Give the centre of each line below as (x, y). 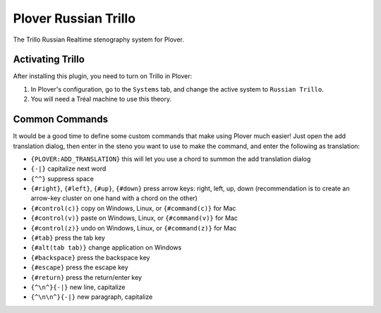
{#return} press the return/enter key (86, 277)
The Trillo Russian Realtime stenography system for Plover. (99, 39)
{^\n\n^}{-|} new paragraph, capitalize (92, 297)
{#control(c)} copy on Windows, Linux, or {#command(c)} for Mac (133, 208)
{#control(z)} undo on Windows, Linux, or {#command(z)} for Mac (134, 228)
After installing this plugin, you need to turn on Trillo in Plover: (103, 76)
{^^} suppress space (62, 178)
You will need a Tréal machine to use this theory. (101, 99)
